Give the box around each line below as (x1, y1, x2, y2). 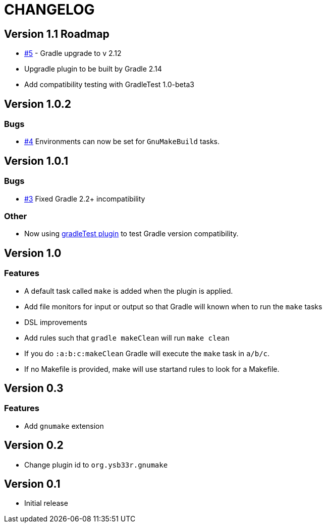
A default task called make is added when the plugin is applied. (24, 286, 233, 295)
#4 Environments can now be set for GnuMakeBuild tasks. (24, 137, 220, 146)
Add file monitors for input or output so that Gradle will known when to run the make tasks (24, 302, 322, 311)
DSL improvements (24, 317, 87, 326)
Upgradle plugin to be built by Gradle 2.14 (24, 64, 162, 74)
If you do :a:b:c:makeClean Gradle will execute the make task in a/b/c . (24, 349, 270, 358)
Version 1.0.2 (4, 97, 72, 110)
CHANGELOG (4, 1, 95, 18)
